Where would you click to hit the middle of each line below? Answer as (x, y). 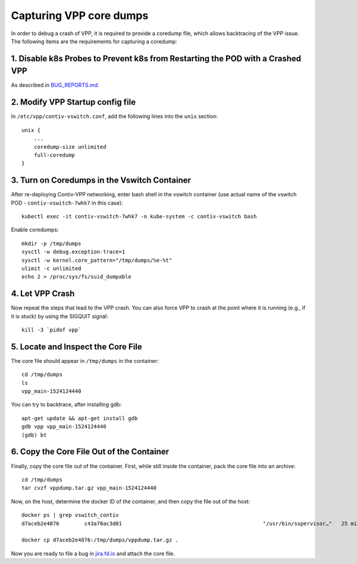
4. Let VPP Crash (43, 294)
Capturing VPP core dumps (80, 15)
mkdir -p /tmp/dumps (51, 243)
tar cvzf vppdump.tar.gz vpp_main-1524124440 (89, 488)
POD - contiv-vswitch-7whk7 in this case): (67, 203)
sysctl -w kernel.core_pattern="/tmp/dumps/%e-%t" (97, 260)
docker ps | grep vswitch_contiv (70, 515)
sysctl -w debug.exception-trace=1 (73, 252)
